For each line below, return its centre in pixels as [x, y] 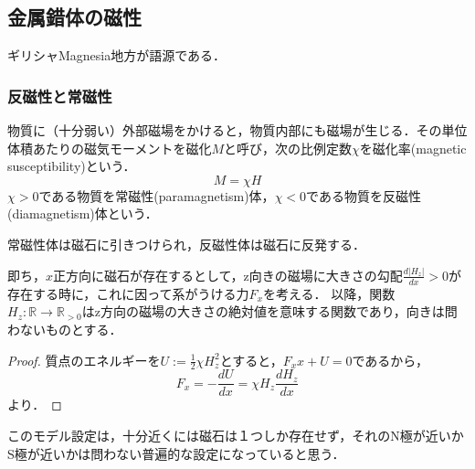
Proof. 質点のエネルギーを [84, 360]
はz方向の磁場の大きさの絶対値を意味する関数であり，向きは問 [269, 311]
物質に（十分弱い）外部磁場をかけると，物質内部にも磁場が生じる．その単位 [237, 130]
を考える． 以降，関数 [329, 293]
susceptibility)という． [72, 166]
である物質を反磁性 [364, 195]
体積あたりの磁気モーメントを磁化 [110, 148]
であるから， [390, 360]
